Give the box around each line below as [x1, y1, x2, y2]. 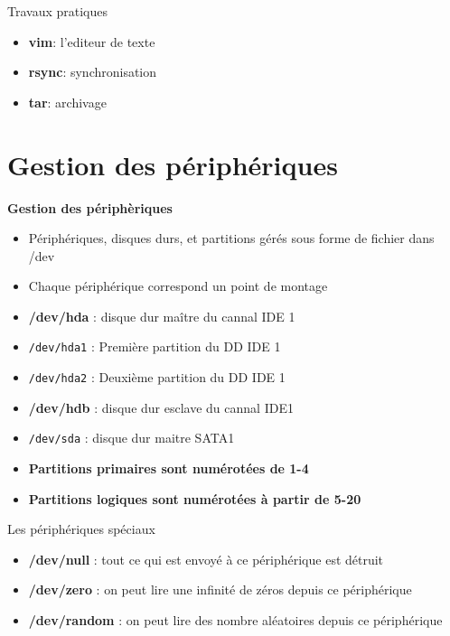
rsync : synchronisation [28, 62, 157, 81]
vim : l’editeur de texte [28, 32, 155, 51]
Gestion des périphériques [7, 145, 338, 182]
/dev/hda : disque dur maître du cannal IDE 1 [28, 306, 295, 325]
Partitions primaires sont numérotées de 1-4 [28, 459, 309, 478]
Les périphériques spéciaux [7, 519, 155, 538]
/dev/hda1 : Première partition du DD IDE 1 [28, 337, 281, 356]
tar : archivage [28, 92, 107, 111]
